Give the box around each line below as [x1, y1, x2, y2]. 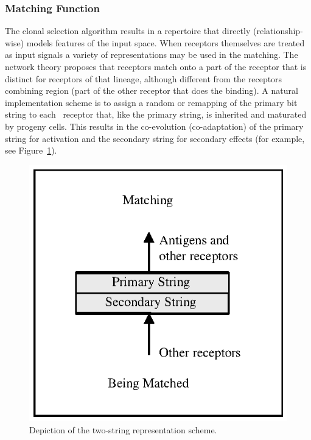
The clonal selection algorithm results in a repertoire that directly [5, 24, 251, 37]
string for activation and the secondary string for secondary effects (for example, [5, 132, 305, 144]
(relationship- [253, 24, 303, 37]
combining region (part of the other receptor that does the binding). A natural [5, 84, 298, 97]
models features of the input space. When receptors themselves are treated [26, 36, 305, 49]
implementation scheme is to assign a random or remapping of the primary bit [5, 96, 298, 108]
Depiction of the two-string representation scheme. [29, 423, 217, 436]
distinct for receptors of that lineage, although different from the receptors [5, 72, 282, 85]
